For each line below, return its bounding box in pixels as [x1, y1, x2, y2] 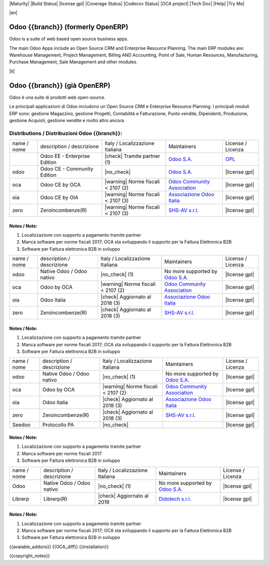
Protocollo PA [42, 422, 74, 428]
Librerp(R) [43, 495, 67, 502]
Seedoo [12, 422, 31, 428]
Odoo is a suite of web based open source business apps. [9, 36, 129, 42]
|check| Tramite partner [105, 152, 160, 159]
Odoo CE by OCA [40, 181, 81, 188]
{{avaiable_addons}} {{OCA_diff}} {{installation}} [9, 544, 109, 550]
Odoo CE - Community [40, 165, 94, 172]
